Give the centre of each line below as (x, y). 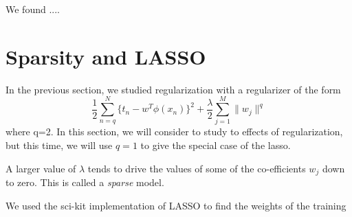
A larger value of (41, 168)
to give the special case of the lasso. (216, 145)
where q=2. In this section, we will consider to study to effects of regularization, (174, 132)
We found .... (33, 9)
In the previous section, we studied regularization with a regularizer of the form (173, 89)
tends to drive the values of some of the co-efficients (197, 168)
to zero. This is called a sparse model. (85, 182)
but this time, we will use (59, 145)
